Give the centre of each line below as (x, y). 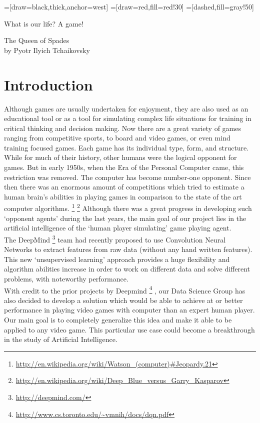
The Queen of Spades (37, 40)
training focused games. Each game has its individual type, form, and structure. (126, 147)
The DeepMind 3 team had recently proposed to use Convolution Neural (115, 238)
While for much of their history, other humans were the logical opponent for (120, 157)
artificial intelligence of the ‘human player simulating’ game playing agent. (118, 228)
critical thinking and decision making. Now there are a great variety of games (122, 128)
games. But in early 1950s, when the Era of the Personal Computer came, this (124, 167)
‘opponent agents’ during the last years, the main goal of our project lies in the (125, 218)
